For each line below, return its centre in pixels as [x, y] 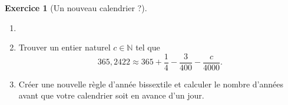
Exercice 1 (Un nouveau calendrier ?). [76, 8]
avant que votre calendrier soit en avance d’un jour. [111, 95]
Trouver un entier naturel [64, 47]
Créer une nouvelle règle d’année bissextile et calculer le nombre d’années [151, 84]
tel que [148, 47]
